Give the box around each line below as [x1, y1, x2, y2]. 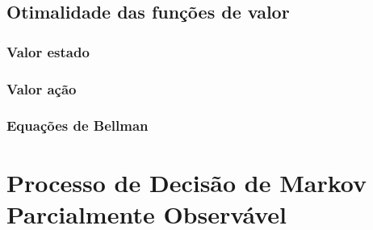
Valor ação [6, 78, 77, 98]
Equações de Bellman [6, 115, 149, 136]
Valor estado [6, 41, 90, 61]
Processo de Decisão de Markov [6, 165, 367, 199]
